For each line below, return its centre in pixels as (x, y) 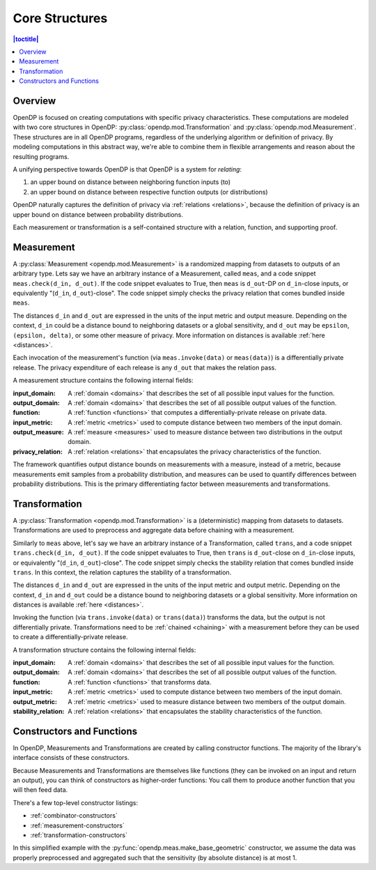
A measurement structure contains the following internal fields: (103, 381)
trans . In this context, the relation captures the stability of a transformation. (122, 572)
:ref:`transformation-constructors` (79, 835)
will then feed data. (40, 790)
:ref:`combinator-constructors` (74, 816)
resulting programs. (41, 156)
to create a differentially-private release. (70, 637)
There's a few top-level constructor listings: (76, 802)
